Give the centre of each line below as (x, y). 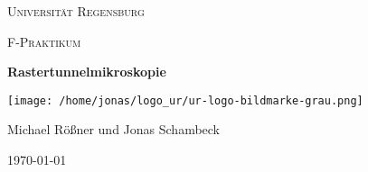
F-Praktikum (44, 41)
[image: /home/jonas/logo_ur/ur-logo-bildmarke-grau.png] (185, 100)
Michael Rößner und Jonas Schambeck (114, 129)
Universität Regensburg (76, 11)
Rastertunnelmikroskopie (87, 72)
